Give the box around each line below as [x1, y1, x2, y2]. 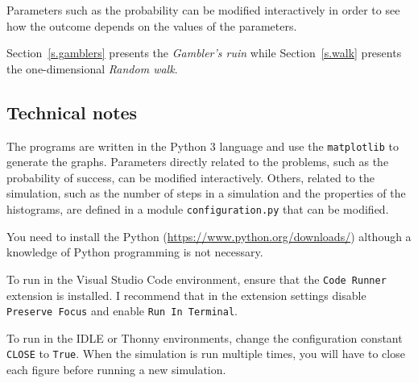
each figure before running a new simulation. [6, 361, 226, 378]
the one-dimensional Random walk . [6, 60, 178, 77]
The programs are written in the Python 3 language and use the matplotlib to [6, 137, 399, 154]
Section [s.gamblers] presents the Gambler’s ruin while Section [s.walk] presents [6, 44, 402, 61]
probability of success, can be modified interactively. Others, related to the [6, 169, 375, 185]
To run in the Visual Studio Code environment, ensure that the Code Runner [6, 270, 387, 287]
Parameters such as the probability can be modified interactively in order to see [6, 2, 400, 18]
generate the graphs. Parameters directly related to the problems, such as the [6, 153, 389, 170]
